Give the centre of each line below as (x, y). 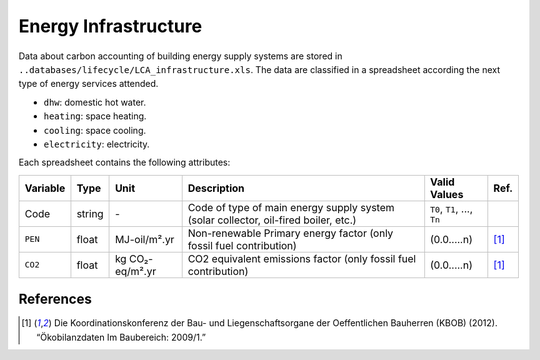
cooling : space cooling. (95, 130)
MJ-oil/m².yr (145, 239)
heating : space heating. (95, 116)
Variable (45, 188)
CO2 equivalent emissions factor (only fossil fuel (302, 258)
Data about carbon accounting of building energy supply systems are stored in (180, 56)
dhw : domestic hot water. (95, 102)
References (55, 299)
